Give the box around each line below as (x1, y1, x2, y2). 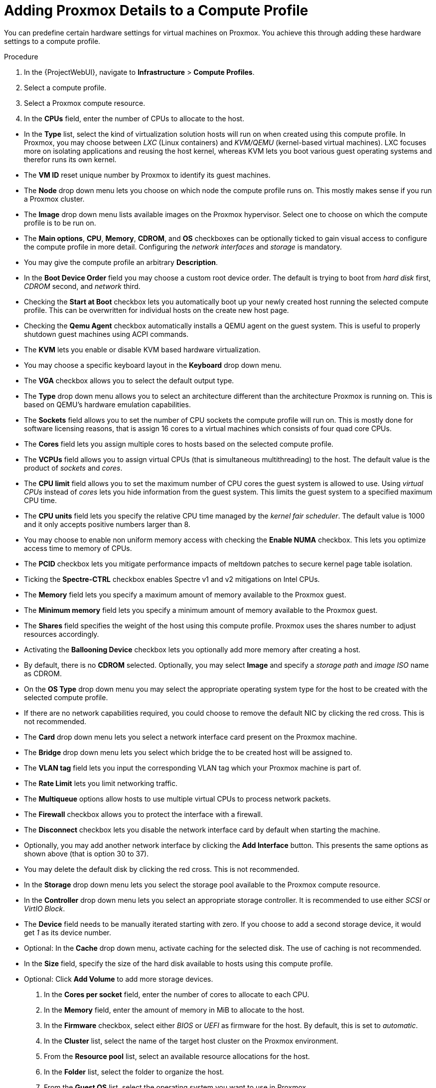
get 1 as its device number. (24, 928, 112, 937)
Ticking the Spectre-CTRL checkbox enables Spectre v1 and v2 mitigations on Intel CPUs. (24, 574, 320, 583)
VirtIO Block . (24, 904, 65, 913)
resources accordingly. (24, 629, 99, 638)
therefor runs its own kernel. (24, 155, 117, 164)
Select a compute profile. (24, 83, 107, 92)
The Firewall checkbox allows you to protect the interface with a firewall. (24, 810, 263, 818)
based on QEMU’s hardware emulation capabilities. (24, 400, 191, 409)
